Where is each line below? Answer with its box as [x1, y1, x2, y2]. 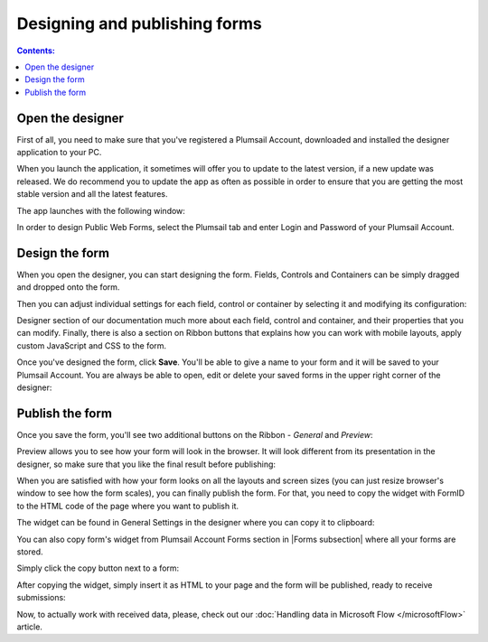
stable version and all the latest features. [16, 189, 168, 200]
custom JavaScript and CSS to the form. [16, 340, 167, 351]
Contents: [16, 45, 56, 56]
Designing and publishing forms [16, 14, 262, 33]
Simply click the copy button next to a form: [16, 563, 180, 573]
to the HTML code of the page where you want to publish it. [16, 500, 239, 511]
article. [16, 621, 42, 632]
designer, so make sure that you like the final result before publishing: [16, 459, 276, 470]
